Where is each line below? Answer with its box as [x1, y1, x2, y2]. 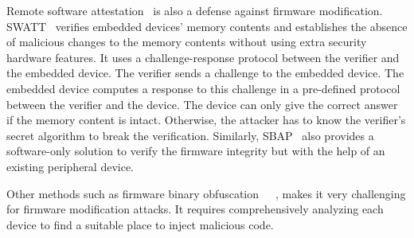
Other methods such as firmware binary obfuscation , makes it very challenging [6, 185, 406, 201]
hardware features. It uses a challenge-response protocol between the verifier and [6, 49, 400, 65]
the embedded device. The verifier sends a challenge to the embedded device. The [6, 64, 404, 81]
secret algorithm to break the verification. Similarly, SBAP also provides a [6, 127, 374, 143]
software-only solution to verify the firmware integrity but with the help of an [6, 142, 385, 159]
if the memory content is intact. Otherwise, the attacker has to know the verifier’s [6, 111, 406, 128]
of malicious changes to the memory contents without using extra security [6, 33, 367, 50]
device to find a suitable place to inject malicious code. [6, 216, 274, 232]
